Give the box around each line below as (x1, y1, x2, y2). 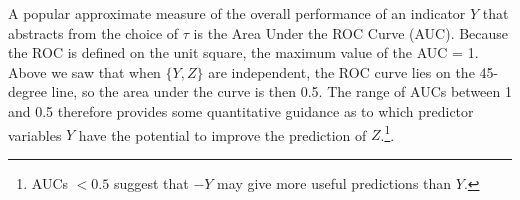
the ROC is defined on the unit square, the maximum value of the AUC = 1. (8, 42, 479, 63)
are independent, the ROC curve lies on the (208, 61, 475, 82)
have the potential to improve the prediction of (78, 124, 367, 145)
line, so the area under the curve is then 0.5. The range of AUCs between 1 (51, 81, 512, 102)
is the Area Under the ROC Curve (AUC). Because (193, 22, 509, 43)
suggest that (113, 172, 189, 193)
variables (8, 124, 62, 145)
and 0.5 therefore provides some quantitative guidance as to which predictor (8, 100, 474, 121)
